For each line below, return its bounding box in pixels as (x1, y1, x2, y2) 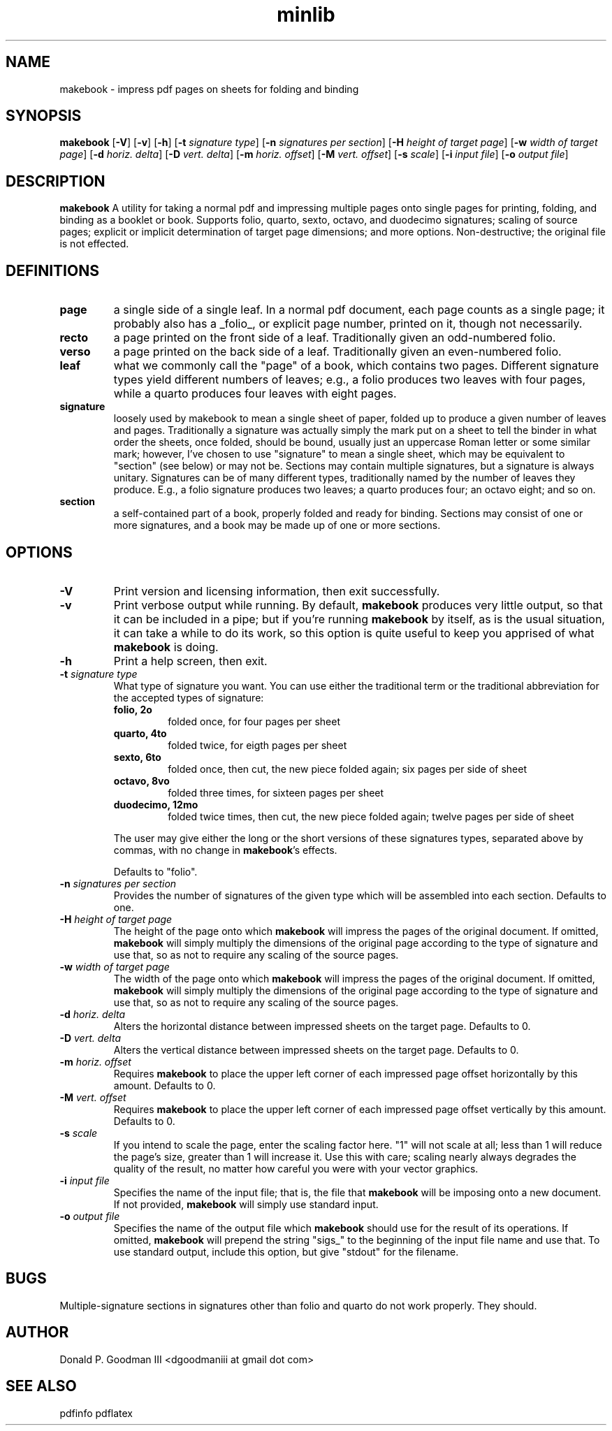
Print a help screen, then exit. (113, 653, 268, 668)
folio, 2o (113, 703, 152, 715)
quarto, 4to (113, 727, 167, 739)
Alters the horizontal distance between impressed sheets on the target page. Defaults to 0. (113, 1019, 531, 1032)
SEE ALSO (6, 1377, 77, 1395)
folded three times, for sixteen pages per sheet (168, 786, 384, 799)
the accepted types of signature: (113, 691, 264, 704)
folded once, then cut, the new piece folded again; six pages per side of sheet (168, 762, 527, 775)
